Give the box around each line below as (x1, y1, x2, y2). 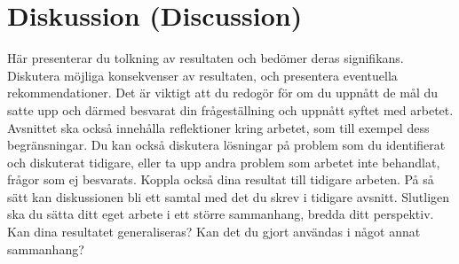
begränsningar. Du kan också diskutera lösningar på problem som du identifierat (7, 136, 446, 154)
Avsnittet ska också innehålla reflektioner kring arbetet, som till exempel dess (7, 118, 430, 136)
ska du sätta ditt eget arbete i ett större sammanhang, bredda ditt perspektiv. (7, 205, 434, 223)
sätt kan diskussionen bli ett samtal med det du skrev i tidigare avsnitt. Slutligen (7, 187, 450, 206)
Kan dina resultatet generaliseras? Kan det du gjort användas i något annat (7, 222, 421, 241)
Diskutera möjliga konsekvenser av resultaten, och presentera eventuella (7, 66, 398, 84)
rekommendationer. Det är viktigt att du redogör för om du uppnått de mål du (7, 83, 439, 102)
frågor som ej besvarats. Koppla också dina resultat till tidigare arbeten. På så (7, 170, 434, 189)
